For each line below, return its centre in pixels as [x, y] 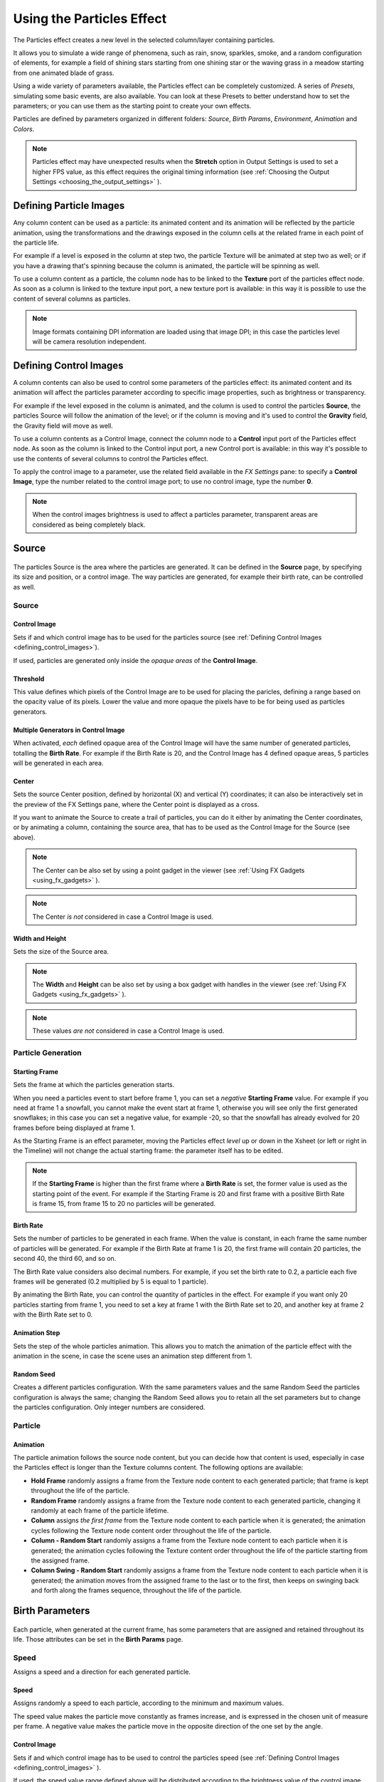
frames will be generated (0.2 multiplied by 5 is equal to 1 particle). [111, 1281]
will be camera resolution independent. [89, 341]
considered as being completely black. [89, 525]
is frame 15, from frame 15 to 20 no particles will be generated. [124, 1204]
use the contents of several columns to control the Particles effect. [111, 458]
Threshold [29, 679]
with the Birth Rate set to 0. [53, 1314]
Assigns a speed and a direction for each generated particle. [102, 1672]
